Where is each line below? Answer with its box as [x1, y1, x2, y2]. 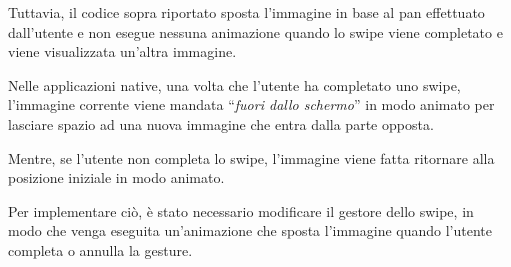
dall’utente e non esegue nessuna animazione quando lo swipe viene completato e [8, 21, 503, 42]
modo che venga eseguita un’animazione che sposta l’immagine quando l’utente [8, 220, 492, 241]
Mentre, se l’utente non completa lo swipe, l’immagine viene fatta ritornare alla [8, 147, 495, 168]
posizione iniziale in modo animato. [8, 167, 225, 188]
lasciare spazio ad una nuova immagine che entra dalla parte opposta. [8, 113, 434, 134]
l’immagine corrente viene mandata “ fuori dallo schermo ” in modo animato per [8, 94, 495, 115]
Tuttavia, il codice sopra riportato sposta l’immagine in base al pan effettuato [8, 2, 485, 22]
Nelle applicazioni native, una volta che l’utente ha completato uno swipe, [8, 74, 461, 95]
